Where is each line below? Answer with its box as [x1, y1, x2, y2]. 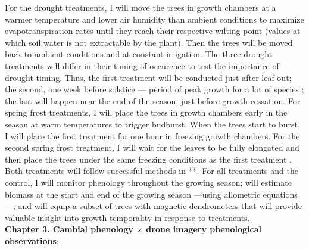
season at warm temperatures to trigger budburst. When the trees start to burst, [5, 117, 300, 130]
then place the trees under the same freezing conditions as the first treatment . [5, 152, 292, 165]
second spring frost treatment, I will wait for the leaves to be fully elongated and [5, 141, 299, 154]
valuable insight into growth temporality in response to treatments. [5, 211, 250, 223]
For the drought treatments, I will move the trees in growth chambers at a [5, 1, 276, 13]
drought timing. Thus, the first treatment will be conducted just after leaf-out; [5, 71, 292, 83]
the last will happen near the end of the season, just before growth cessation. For [5, 94, 301, 107]
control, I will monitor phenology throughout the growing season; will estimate [5, 176, 292, 188]
